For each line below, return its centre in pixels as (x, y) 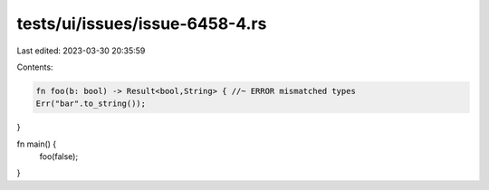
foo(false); (59, 157)
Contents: (35, 67)
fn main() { (37, 144)
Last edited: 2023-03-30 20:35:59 (81, 51)
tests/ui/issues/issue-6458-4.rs (142, 24)
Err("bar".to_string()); (91, 104)
